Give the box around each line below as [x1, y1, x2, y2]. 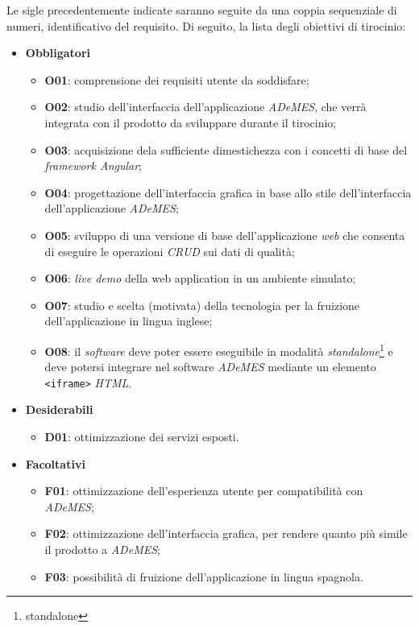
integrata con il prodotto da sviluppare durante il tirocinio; [44, 114, 337, 130]
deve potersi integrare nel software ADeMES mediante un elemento [44, 358, 376, 375]
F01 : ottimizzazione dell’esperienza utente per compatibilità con [44, 482, 363, 499]
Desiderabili [25, 401, 93, 418]
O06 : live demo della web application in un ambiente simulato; [44, 270, 356, 287]
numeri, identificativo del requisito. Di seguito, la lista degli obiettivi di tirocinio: [6, 17, 406, 34]
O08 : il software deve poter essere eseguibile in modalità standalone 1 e [44, 340, 393, 359]
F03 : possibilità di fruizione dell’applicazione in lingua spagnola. [44, 568, 363, 585]
